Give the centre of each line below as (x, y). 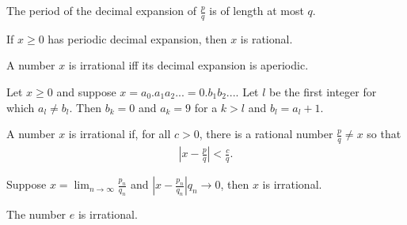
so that (384, 134)
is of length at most (257, 10)
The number (36, 214)
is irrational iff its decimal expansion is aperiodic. (188, 65)
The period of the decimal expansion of (102, 10)
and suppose (86, 92)
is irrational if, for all (120, 134)
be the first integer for (323, 92)
